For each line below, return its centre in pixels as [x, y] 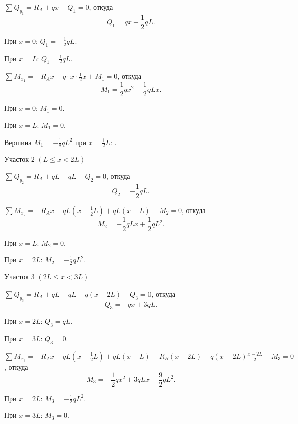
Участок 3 [19, 277]
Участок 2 [19, 159]
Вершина [18, 142]
